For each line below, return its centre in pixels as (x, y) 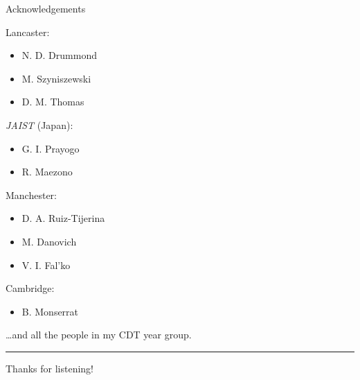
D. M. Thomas (53, 102)
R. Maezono (47, 172)
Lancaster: (28, 32)
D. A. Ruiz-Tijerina (63, 218)
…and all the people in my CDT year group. (99, 335)
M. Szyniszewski (56, 78)
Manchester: (31, 195)
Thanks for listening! (49, 368)
